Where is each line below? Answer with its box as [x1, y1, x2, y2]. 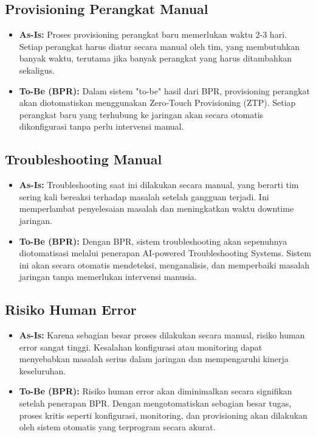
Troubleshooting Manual [5, 150, 162, 169]
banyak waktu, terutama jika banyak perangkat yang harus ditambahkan [19, 52, 292, 65]
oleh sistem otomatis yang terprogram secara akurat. [19, 421, 216, 433]
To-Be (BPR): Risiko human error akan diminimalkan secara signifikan [19, 385, 292, 397]
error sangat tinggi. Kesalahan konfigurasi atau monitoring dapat [19, 340, 263, 353]
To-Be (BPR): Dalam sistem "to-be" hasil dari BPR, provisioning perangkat [19, 84, 310, 97]
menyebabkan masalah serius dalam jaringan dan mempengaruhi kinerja [19, 352, 289, 365]
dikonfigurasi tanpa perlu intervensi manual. [19, 120, 184, 133]
